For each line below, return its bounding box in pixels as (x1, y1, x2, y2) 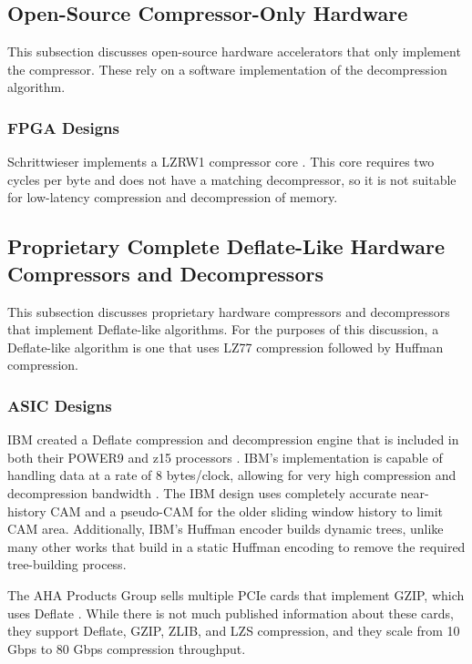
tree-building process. (7, 555, 127, 574)
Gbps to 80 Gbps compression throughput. (7, 638, 246, 658)
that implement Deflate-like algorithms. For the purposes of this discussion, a (7, 320, 439, 339)
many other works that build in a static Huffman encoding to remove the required (7, 536, 466, 556)
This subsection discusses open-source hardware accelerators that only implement (7, 42, 461, 61)
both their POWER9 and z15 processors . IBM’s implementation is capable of (7, 447, 443, 466)
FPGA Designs (7, 116, 119, 138)
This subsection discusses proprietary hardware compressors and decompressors (7, 301, 450, 321)
